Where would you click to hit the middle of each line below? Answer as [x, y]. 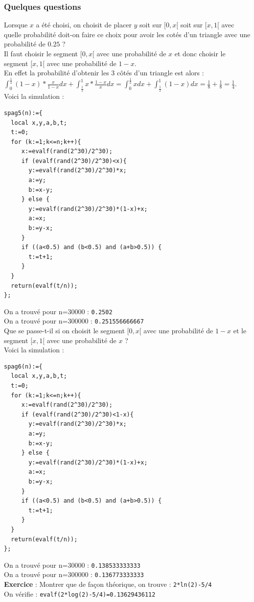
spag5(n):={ [23, 113]
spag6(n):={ [23, 366]
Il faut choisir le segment [41, 53]
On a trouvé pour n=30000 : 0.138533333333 [72, 565]
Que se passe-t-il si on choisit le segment [64, 331]
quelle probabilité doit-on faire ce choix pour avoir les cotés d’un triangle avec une [127, 34]
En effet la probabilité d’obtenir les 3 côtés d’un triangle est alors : [104, 73]
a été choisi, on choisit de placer [84, 25]
